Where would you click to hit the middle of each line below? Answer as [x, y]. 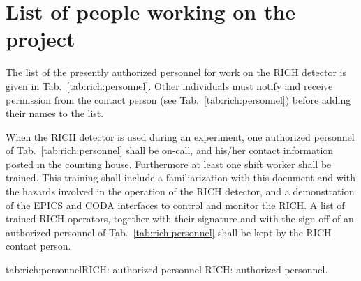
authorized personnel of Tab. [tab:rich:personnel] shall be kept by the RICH [169, 232]
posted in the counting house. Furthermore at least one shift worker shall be [169, 164]
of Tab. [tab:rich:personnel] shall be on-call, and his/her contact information [170, 150]
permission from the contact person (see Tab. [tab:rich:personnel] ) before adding [178, 99]
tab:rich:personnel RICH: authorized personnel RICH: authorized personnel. [167, 269]
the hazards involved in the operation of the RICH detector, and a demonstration [180, 191]
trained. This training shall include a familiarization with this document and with [180, 177]
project [40, 39]
